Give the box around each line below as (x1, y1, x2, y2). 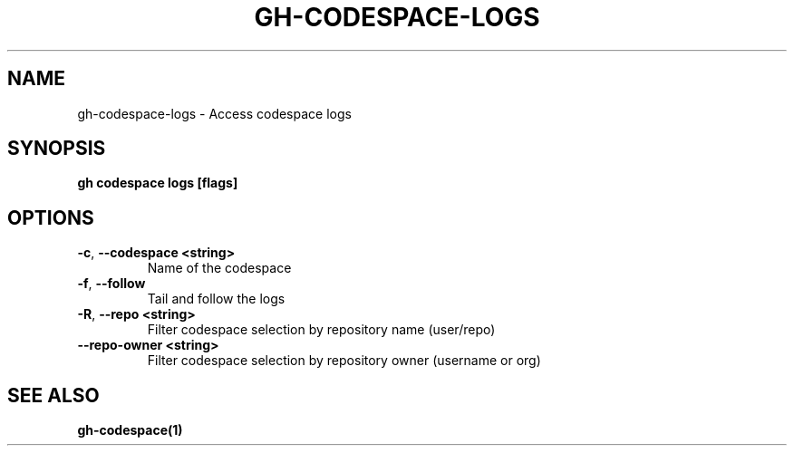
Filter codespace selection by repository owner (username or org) (147, 352, 541, 369)
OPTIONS (7, 206, 94, 229)
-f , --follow (77, 275, 146, 292)
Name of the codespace (147, 260, 292, 276)
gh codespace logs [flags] (77, 175, 238, 191)
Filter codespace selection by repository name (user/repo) (147, 322, 496, 338)
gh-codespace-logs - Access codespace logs (77, 105, 352, 121)
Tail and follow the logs (147, 291, 286, 307)
